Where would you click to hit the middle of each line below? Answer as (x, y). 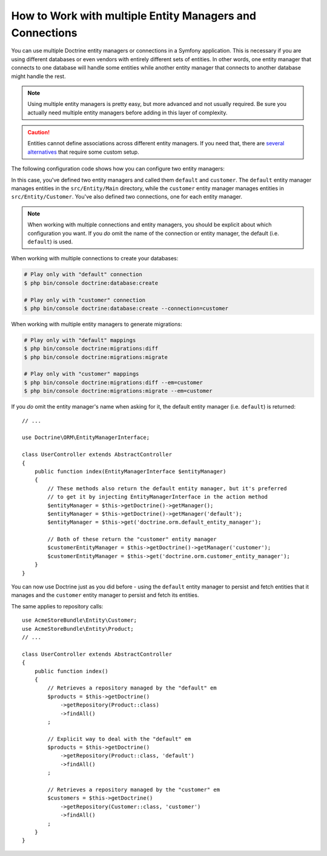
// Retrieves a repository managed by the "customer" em (134, 790)
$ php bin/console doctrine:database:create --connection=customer (126, 308)
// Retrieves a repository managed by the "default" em (132, 688)
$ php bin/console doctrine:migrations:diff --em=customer (113, 382)
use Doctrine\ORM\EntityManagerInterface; (86, 438)
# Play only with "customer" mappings (81, 374)
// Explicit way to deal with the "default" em (119, 739)
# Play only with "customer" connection (84, 300)
